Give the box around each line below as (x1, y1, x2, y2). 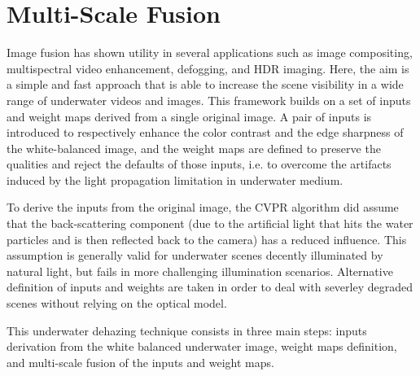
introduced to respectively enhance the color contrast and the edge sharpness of (7, 124, 404, 141)
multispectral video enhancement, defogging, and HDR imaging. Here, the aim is (7, 59, 409, 77)
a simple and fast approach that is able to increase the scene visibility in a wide (7, 76, 404, 93)
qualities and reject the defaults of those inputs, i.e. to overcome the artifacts (7, 155, 392, 173)
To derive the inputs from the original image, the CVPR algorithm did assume (7, 199, 399, 216)
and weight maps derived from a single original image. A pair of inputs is (7, 107, 372, 125)
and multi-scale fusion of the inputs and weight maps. (7, 353, 274, 370)
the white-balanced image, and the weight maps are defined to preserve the (7, 139, 381, 156)
